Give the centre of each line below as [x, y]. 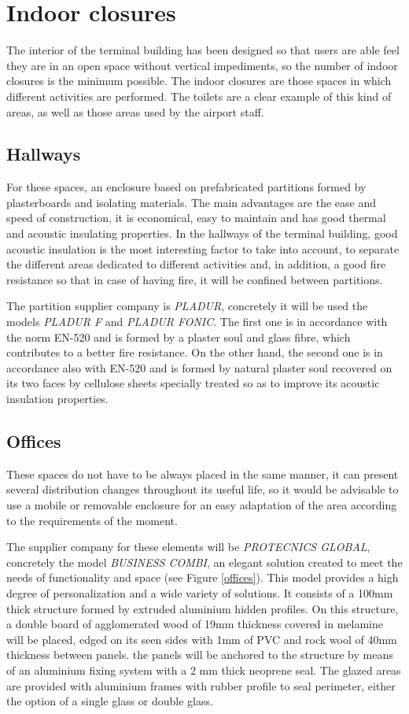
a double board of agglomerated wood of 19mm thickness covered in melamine [195, 624]
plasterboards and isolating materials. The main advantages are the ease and [191, 202]
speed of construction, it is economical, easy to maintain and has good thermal [196, 218]
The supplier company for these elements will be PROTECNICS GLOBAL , [188, 547]
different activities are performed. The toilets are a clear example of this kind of [199, 96]
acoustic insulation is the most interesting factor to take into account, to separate [203, 248]
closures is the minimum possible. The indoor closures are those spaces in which [199, 81]
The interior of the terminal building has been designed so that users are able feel [203, 50]
